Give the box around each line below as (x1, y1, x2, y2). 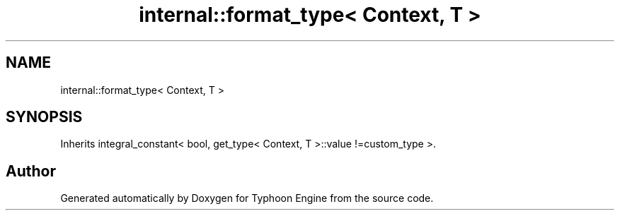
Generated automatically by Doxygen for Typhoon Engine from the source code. (60, 192, 434, 205)
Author (6, 162, 56, 180)
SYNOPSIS (6, 108, 83, 126)
